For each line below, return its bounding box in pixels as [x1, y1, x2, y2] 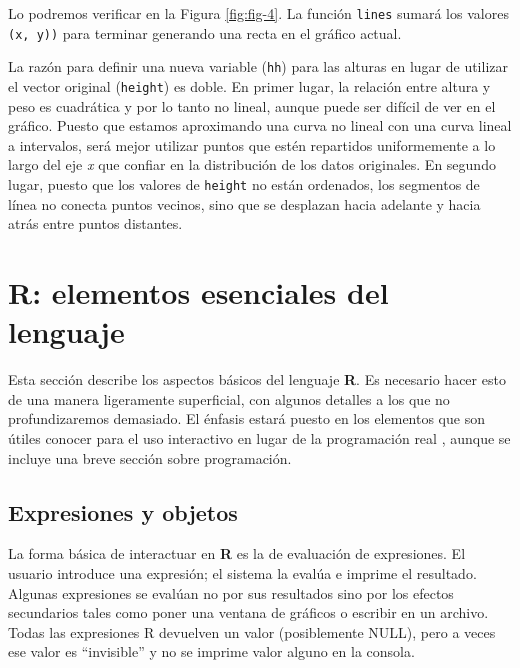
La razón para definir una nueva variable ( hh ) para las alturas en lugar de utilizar [8, 56, 508, 77]
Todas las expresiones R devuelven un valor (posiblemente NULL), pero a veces [8, 621, 496, 642]
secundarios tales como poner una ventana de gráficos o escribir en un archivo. [8, 602, 489, 623]
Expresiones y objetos [8, 496, 238, 527]
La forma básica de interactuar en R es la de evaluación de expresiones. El [8, 543, 466, 564]
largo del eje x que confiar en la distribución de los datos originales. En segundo [8, 154, 496, 175]
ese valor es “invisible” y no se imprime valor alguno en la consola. [8, 641, 415, 662]
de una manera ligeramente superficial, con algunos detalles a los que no [8, 388, 450, 409]
